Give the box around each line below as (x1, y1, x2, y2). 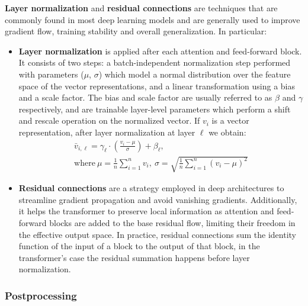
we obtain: (208, 125, 246, 138)
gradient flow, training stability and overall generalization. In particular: (5, 25, 267, 37)
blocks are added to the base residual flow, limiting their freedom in (49, 216, 296, 228)
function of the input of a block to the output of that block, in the (18, 240, 260, 252)
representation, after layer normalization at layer (18, 125, 195, 138)
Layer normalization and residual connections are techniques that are (5, 2, 278, 14)
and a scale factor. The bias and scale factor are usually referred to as (18, 91, 272, 104)
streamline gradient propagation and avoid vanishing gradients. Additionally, (18, 193, 297, 205)
